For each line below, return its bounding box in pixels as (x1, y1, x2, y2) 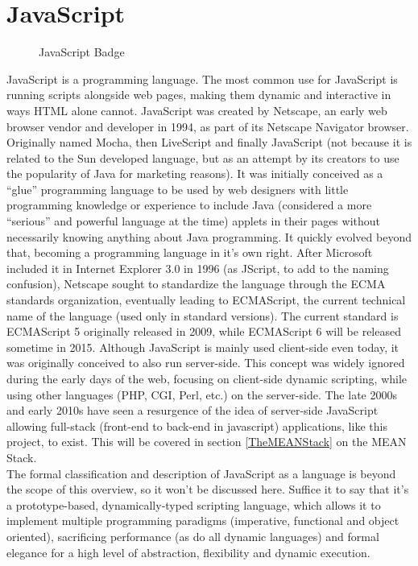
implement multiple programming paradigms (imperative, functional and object (6, 512, 399, 529)
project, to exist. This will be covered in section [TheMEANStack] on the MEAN (6, 433, 407, 450)
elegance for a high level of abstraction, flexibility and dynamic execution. (6, 543, 370, 560)
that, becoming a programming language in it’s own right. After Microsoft (6, 244, 373, 261)
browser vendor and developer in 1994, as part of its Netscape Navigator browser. (6, 118, 409, 134)
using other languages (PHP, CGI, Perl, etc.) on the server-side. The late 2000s (6, 386, 397, 403)
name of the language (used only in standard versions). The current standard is (6, 307, 399, 324)
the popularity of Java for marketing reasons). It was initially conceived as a (6, 165, 383, 182)
